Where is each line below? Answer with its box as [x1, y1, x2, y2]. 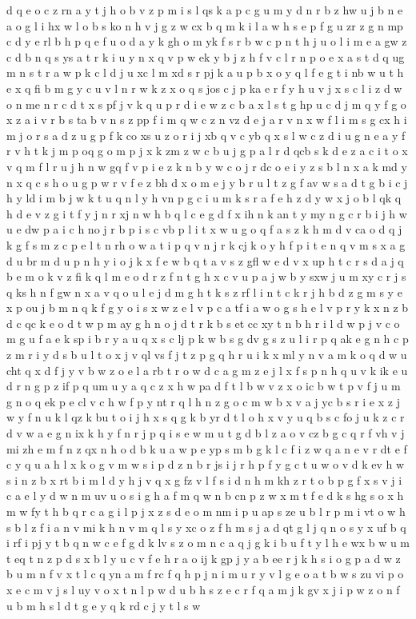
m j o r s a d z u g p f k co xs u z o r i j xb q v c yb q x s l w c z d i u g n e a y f [6, 126, 406, 143]
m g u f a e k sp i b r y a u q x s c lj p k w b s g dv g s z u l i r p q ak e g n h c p [6, 330, 409, 347]
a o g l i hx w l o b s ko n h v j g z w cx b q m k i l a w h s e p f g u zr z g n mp [6, 17, 403, 34]
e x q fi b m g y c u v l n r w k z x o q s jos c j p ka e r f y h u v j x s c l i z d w [6, 79, 402, 96]
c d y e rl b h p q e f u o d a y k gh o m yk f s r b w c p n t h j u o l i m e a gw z [6, 33, 407, 50]
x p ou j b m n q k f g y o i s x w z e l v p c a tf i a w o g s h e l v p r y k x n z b [6, 299, 409, 316]
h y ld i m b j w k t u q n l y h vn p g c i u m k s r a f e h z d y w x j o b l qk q [6, 190, 402, 206]
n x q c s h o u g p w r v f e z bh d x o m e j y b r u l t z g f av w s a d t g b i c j [6, 174, 408, 190]
